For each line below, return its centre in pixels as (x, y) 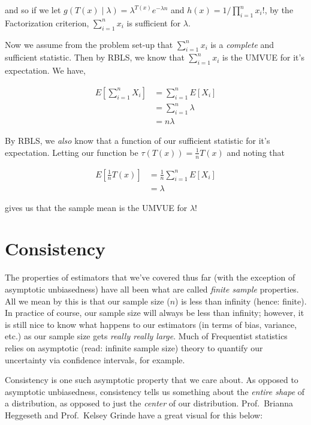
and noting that (256, 152)
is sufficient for (154, 22)
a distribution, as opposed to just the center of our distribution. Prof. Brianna (149, 403)
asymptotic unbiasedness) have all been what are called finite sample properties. (152, 289)
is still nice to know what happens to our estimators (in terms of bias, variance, (151, 324)
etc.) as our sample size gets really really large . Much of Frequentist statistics (146, 336)
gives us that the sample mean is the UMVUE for (96, 207)
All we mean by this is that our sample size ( (87, 301)
